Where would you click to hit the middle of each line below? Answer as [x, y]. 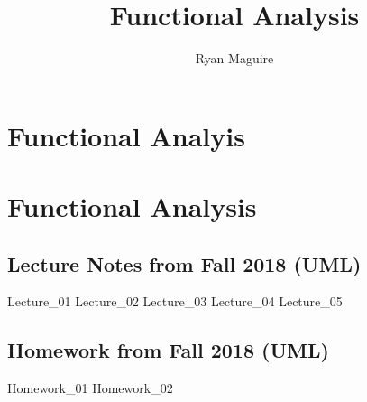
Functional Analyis [126, 135]
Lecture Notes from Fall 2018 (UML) [184, 263]
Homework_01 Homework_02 [90, 388]
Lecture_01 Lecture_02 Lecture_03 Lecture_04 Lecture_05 [175, 301]
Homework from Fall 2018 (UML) [168, 350]
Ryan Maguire [234, 58]
